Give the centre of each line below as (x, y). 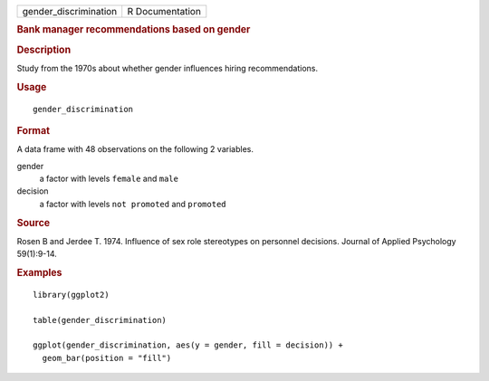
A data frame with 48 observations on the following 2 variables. (135, 149)
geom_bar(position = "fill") (107, 358)
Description (44, 50)
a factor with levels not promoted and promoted (133, 204)
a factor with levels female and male (109, 179)
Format (33, 130)
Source (34, 223)
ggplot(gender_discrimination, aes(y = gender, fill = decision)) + (188, 345)
